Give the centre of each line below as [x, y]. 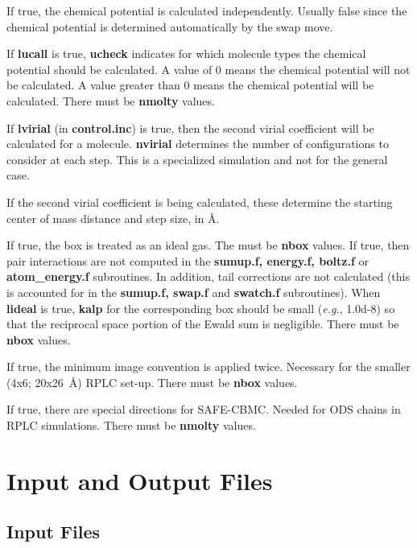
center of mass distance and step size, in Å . [113, 218]
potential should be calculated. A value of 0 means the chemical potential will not [208, 69]
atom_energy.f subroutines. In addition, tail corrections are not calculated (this [208, 276]
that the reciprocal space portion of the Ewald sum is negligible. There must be [203, 324]
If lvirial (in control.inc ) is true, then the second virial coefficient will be [190, 128]
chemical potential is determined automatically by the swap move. [170, 26]
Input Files [54, 532]
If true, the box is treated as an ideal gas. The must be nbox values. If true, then [208, 245]
